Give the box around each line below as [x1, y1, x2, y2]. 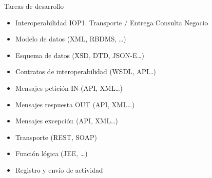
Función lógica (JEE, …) [15, 148, 88, 158]
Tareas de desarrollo [4, 1, 64, 11]
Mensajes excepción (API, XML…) [15, 116, 118, 126]
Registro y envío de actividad [15, 164, 103, 175]
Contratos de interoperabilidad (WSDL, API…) [15, 66, 156, 77]
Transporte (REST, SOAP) [15, 132, 97, 142]
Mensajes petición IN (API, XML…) [15, 82, 123, 93]
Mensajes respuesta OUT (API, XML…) [15, 99, 135, 109]
